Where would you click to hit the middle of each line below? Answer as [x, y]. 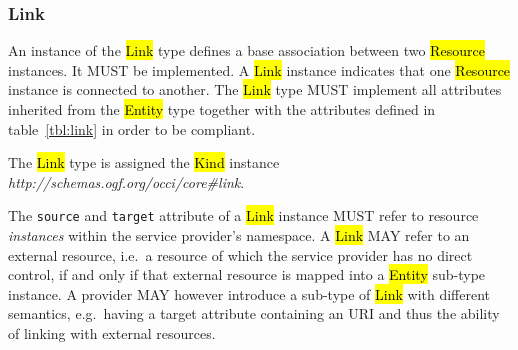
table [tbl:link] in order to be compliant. [132, 128]
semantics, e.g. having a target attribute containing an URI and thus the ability [254, 313]
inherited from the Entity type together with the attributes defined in [222, 109]
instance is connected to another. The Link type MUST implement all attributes [255, 89]
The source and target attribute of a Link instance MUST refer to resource [243, 215]
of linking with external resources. [112, 333]
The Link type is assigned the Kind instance [144, 162]
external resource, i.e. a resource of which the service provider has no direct [240, 254]
